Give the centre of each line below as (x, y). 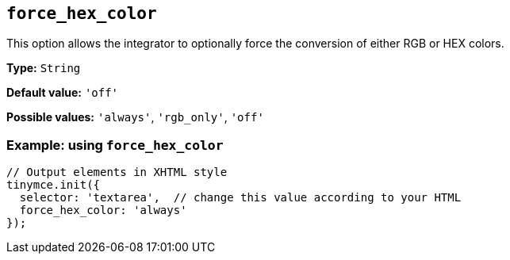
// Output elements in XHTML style (117, 172)
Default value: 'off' (63, 93)
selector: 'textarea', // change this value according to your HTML (240, 198)
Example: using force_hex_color (115, 145)
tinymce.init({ (54, 185)
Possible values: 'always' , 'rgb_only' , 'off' (135, 117)
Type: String (44, 68)
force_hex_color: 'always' (103, 210)
